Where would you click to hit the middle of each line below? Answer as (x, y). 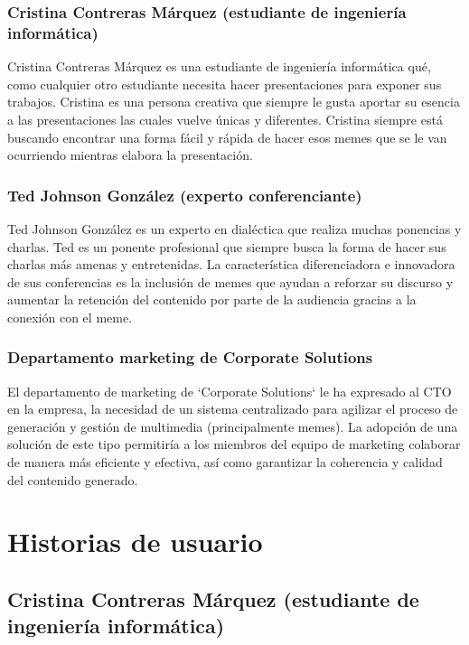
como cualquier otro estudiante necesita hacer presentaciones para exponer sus (225, 84)
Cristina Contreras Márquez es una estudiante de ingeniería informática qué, (219, 66)
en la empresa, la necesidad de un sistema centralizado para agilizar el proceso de (233, 409)
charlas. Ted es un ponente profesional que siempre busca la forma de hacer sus (227, 246)
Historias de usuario (135, 542)
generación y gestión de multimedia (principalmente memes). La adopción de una (233, 426)
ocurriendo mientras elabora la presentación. (130, 155)
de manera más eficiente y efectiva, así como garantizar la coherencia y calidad (225, 462)
